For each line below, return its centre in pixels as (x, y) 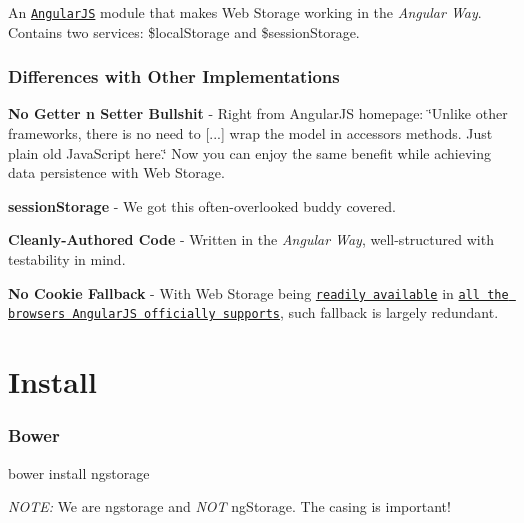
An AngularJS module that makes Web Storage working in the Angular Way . (245, 12)
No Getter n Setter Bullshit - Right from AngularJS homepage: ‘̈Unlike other (258, 113)
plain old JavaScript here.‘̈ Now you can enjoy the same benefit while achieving (249, 152)
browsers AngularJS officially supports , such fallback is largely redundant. (253, 312)
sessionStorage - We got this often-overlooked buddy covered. (202, 205)
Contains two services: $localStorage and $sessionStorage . (184, 31)
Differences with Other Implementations (174, 76)
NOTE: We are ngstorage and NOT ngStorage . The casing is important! (229, 506)
